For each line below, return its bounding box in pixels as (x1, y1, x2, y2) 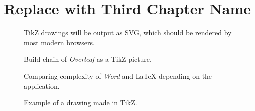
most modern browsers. (24, 37, 95, 47)
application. (24, 80, 60, 91)
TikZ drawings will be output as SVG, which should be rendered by (24, 27, 232, 38)
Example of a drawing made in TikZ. (24, 97, 137, 108)
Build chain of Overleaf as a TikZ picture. (24, 54, 152, 64)
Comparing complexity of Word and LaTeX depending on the (24, 70, 212, 81)
